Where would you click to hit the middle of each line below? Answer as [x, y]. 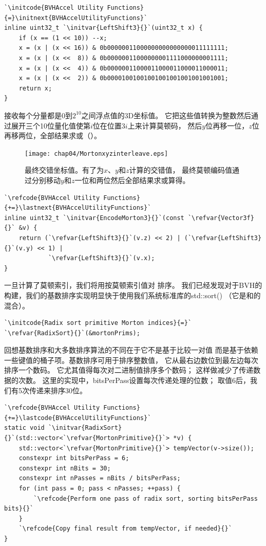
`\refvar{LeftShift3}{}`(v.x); [101, 258]
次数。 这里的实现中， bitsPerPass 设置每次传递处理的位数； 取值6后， [134, 380]
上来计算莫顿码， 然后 [165, 125]
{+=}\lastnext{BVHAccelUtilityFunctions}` [78, 208]
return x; [35, 88]
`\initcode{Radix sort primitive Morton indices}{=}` [98, 323]
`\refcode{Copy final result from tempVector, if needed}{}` [125, 529]
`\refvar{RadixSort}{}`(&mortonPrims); [72, 333]
